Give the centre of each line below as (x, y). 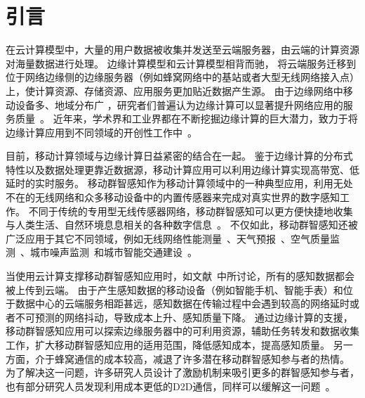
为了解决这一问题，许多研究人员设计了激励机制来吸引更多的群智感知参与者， (182, 372)
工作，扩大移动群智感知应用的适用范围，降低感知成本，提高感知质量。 (168, 345)
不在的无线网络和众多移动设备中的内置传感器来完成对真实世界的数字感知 (173, 197)
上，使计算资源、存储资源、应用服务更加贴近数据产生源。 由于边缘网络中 (174, 90)
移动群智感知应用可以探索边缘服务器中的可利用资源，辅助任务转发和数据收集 (182, 331)
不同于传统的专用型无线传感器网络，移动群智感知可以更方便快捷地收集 (191, 211)
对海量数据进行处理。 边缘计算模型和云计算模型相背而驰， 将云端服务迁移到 (181, 63)
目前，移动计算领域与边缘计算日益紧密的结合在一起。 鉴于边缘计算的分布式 (179, 156)
